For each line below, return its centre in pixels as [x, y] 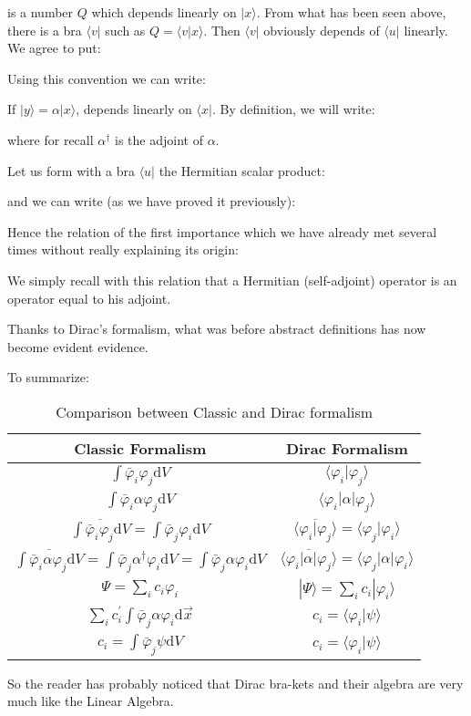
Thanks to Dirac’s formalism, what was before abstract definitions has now [217, 329]
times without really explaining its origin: [123, 249]
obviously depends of [322, 30]
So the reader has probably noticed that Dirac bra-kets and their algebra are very [235, 683]
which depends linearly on [164, 12]
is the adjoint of [159, 139]
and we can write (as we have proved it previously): [152, 201]
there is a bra [45, 30]
